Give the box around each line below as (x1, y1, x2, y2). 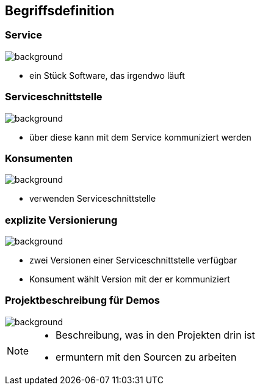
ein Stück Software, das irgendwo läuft (29, 70, 185, 81)
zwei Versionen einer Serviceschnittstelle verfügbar (29, 255, 237, 266)
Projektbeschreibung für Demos (5, 294, 160, 307)
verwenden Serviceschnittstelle (29, 193, 156, 204)
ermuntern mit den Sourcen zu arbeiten (56, 350, 237, 363)
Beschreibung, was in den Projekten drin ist (56, 328, 255, 341)
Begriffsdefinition (5, 3, 115, 18)
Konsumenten (5, 152, 73, 164)
